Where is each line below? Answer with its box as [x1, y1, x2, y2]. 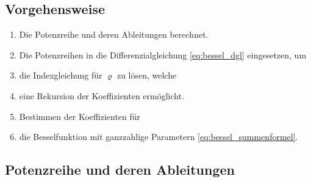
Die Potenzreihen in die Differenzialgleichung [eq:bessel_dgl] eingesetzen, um [19, 48, 307, 61]
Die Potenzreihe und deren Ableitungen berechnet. [19, 28, 209, 41]
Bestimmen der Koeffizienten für [19, 110, 141, 122]
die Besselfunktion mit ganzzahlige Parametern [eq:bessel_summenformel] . [19, 130, 298, 143]
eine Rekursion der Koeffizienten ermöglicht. [19, 89, 185, 102]
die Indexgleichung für [19, 69, 102, 82]
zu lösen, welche [116, 69, 177, 82]
